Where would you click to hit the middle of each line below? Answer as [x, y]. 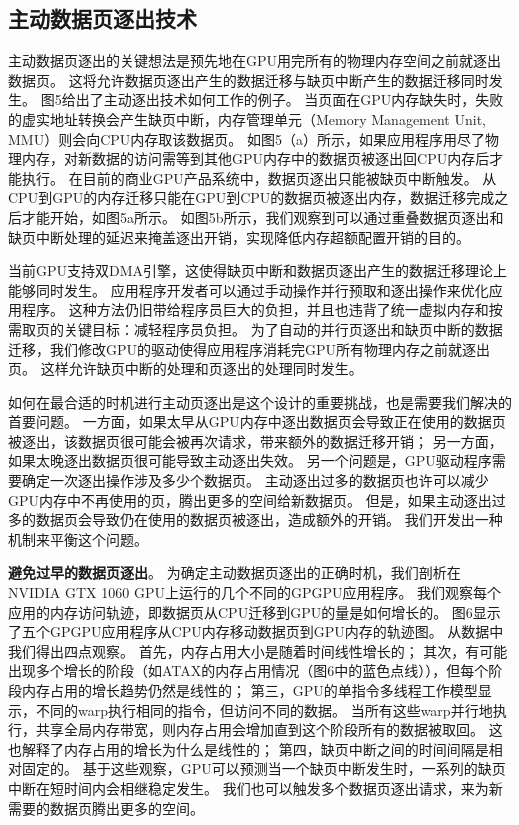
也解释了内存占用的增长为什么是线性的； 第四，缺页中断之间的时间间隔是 [248, 748]
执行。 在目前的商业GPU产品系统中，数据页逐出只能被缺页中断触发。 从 [259, 177]
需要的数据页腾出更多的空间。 [106, 807]
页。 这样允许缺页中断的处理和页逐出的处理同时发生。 [185, 368]
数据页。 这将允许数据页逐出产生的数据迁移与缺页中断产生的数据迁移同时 [248, 79]
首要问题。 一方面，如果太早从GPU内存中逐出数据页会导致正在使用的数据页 [257, 421]
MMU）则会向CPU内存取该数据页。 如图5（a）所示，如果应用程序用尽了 [246, 138]
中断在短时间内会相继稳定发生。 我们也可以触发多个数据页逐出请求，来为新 [255, 787]
